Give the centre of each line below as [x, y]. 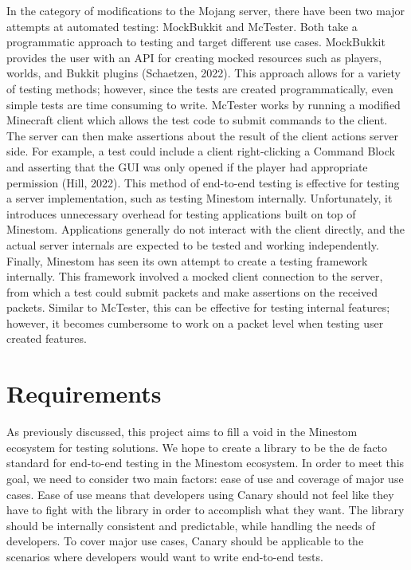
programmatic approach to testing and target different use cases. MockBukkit [196, 42]
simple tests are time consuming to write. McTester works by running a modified [204, 104]
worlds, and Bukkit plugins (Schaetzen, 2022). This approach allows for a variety [204, 73]
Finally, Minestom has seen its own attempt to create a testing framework [187, 260]
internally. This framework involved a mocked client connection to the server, [195, 276]
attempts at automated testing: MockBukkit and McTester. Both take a [182, 26]
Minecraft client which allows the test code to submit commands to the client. [197, 120]
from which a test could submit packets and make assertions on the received [192, 291]
